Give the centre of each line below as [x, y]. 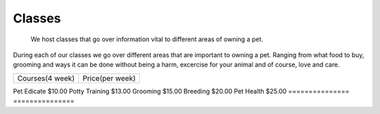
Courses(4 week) [46, 78]
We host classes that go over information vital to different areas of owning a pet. [147, 39]
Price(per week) [109, 78]
